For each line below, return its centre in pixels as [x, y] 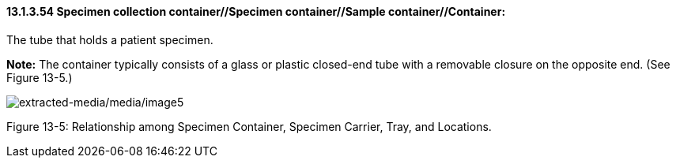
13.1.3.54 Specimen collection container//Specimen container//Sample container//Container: [256, 11]
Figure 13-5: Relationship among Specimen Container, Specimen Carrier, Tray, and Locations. [249, 126]
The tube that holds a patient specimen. [110, 39]
